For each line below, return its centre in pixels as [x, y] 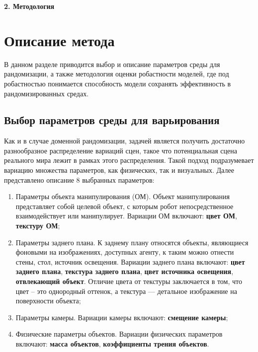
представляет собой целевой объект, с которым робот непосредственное [125, 206]
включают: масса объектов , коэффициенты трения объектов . [112, 343]
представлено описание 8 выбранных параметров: [79, 179]
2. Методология [29, 6]
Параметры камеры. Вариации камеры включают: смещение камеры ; [122, 317]
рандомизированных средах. [46, 93]
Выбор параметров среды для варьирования [112, 120]
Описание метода [59, 40]
